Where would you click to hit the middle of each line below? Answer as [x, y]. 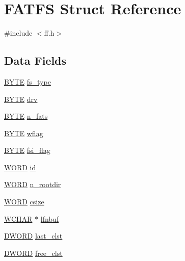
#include [18, 33]
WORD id [20, 167]
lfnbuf [50, 218]
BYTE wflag [24, 133]
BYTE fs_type [28, 81]
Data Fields [35, 60]
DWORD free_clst [33, 253]
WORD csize [24, 202]
